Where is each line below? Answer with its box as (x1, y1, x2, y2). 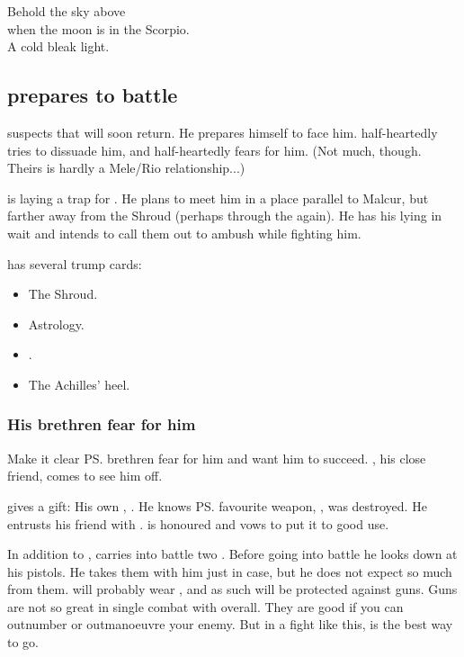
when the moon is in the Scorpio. (7, 19, 190, 38)
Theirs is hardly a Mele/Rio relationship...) (7, 158, 245, 177)
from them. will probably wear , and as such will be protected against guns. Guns (7, 580, 458, 598)
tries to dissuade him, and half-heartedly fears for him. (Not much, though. (7, 140, 422, 159)
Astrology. (28, 314, 85, 333)
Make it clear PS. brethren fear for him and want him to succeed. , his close (7, 448, 426, 467)
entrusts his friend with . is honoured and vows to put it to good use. (7, 514, 389, 533)
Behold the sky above (7, 2, 126, 20)
